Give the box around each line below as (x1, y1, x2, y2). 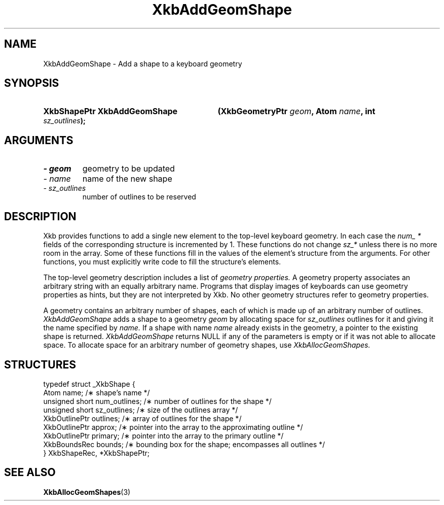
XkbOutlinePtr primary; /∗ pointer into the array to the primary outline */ (43, 431, 284, 440)
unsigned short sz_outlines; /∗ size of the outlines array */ (43, 405, 238, 414)
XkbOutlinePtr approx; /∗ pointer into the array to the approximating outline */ (43, 422, 303, 431)
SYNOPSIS (4, 77, 59, 90)
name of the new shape (82, 174, 172, 184)
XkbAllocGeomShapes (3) (43, 487, 131, 496)
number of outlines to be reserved (82, 192, 196, 201)
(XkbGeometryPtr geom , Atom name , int (217, 106, 376, 117)
